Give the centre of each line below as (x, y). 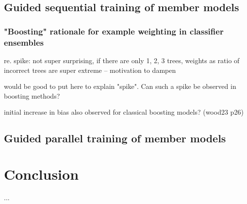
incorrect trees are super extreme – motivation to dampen (90, 70)
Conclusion (41, 174)
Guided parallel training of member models (115, 138)
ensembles (24, 42)
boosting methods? (32, 95)
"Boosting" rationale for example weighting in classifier (114, 31)
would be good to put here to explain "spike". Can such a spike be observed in (120, 86)
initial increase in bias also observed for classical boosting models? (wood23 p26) (124, 112)
